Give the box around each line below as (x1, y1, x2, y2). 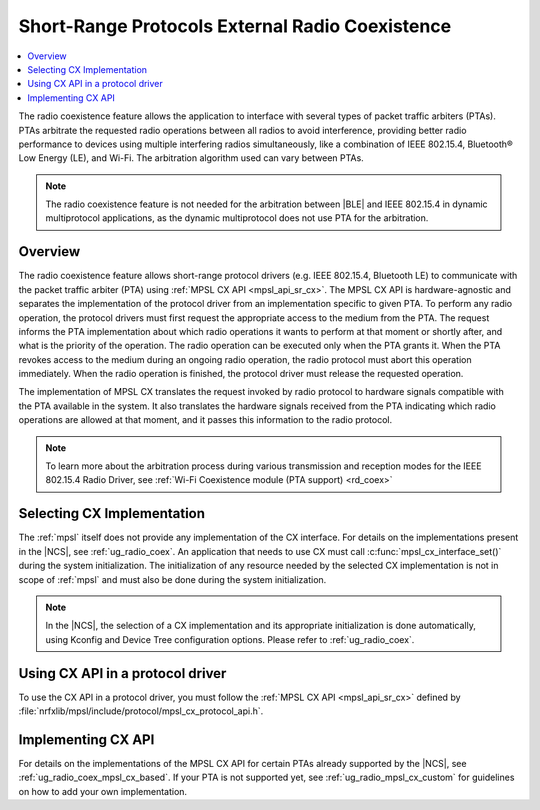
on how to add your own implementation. (18, 785, 188, 797)
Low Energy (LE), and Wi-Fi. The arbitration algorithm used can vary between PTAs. (18, 152, 364, 164)
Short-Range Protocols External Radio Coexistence (18, 15, 452, 37)
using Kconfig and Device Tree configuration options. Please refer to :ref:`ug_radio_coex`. (45, 633, 415, 645)
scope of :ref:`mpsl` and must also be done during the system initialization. (18, 573, 327, 585)
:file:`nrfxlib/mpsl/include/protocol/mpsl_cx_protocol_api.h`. (18, 705, 264, 717)
